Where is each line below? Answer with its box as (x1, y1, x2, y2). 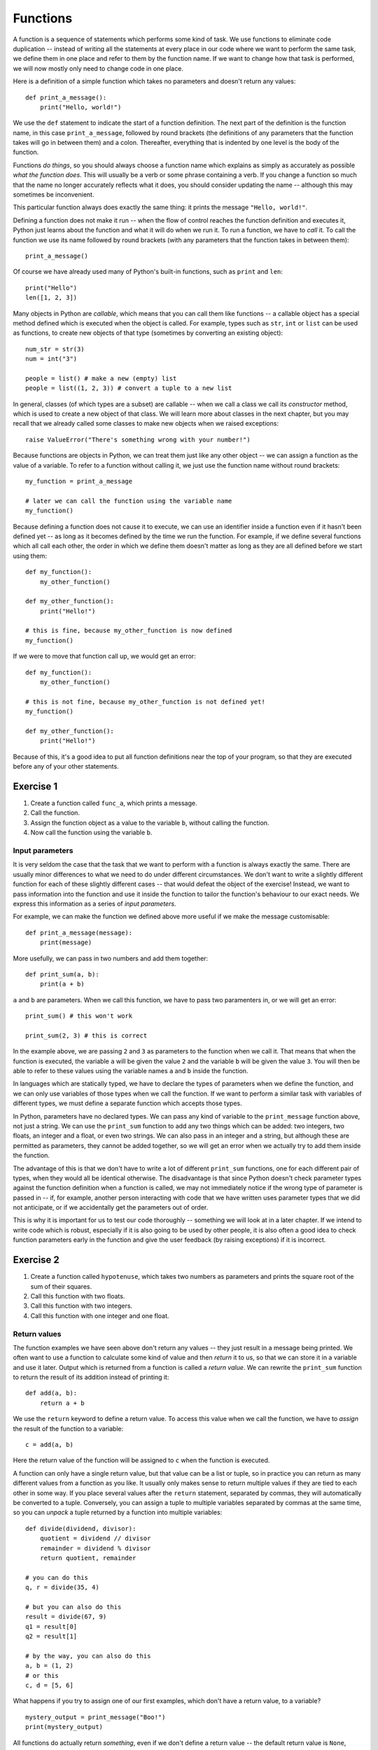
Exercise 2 (13, 1254, 59, 1266)
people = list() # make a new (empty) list (25, 374, 177, 382)
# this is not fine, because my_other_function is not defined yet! (25, 697, 265, 706)
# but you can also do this (25, 1603, 122, 1611)
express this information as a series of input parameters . (13, 899, 176, 908)
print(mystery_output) (25, 1723, 104, 1731)
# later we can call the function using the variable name (25, 497, 232, 505)
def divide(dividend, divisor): (25, 1525, 136, 1532)
